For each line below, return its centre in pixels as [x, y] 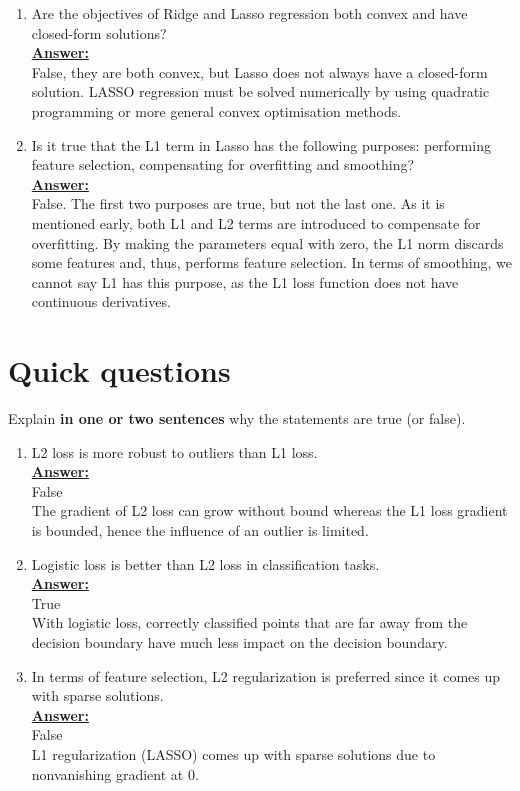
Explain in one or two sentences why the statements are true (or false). [237, 418]
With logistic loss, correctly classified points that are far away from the [249, 622]
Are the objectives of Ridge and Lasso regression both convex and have [249, 13]
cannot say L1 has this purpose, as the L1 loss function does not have [245, 281]
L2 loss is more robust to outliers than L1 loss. [174, 451]
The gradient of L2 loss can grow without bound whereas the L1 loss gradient [269, 510]
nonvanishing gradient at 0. [115, 773]
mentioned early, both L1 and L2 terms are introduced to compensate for [256, 222]
